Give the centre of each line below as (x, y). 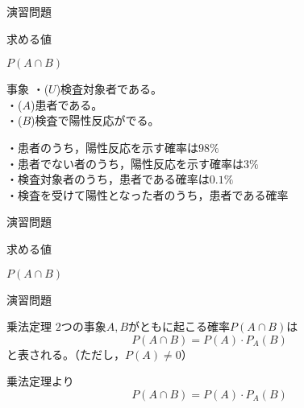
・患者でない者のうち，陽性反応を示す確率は (125, 163)
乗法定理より (40, 381)
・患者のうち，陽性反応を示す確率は (102, 147)
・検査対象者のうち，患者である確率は (108, 179)
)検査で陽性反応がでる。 (95, 120)
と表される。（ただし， (66, 354)
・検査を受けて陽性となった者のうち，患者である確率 (148, 194)
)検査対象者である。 (109, 89)
